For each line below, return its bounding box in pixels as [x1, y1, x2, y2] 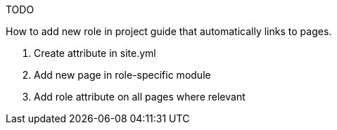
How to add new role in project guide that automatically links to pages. [6, 25, 332, 37]
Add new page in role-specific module [34, 69, 211, 81]
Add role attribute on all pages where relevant [34, 91, 246, 103]
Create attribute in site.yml [34, 47, 156, 59]
